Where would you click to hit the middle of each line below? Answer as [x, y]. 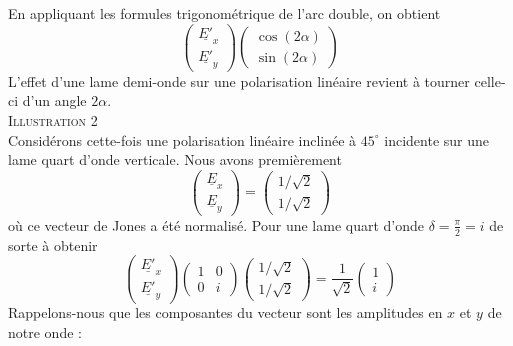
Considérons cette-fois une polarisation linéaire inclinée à [182, 139]
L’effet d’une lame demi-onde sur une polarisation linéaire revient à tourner [239, 80]
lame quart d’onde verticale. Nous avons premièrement [175, 159]
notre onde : [45, 332]
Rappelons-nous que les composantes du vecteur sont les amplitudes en [225, 312]
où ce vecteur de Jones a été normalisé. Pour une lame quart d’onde [216, 224]
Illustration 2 [53, 119]
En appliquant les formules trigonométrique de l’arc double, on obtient [224, 13]
